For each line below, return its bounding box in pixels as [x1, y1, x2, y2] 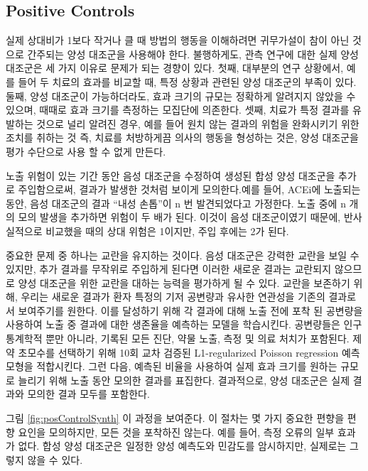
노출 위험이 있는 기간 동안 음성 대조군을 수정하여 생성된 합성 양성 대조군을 [6, 168, 335, 183]
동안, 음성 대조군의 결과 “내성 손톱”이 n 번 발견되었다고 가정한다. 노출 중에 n [6, 195, 346, 210]
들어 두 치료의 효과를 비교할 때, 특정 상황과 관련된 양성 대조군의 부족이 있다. [18, 74, 357, 89]
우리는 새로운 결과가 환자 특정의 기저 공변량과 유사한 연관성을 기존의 [21, 289, 325, 304]
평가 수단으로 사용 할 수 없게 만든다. [6, 144, 166, 158]
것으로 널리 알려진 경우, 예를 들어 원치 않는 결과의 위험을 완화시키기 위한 [36, 116, 359, 131]
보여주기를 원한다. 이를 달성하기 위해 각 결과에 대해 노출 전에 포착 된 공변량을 [18, 303, 363, 318]
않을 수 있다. [27, 452, 83, 467]
